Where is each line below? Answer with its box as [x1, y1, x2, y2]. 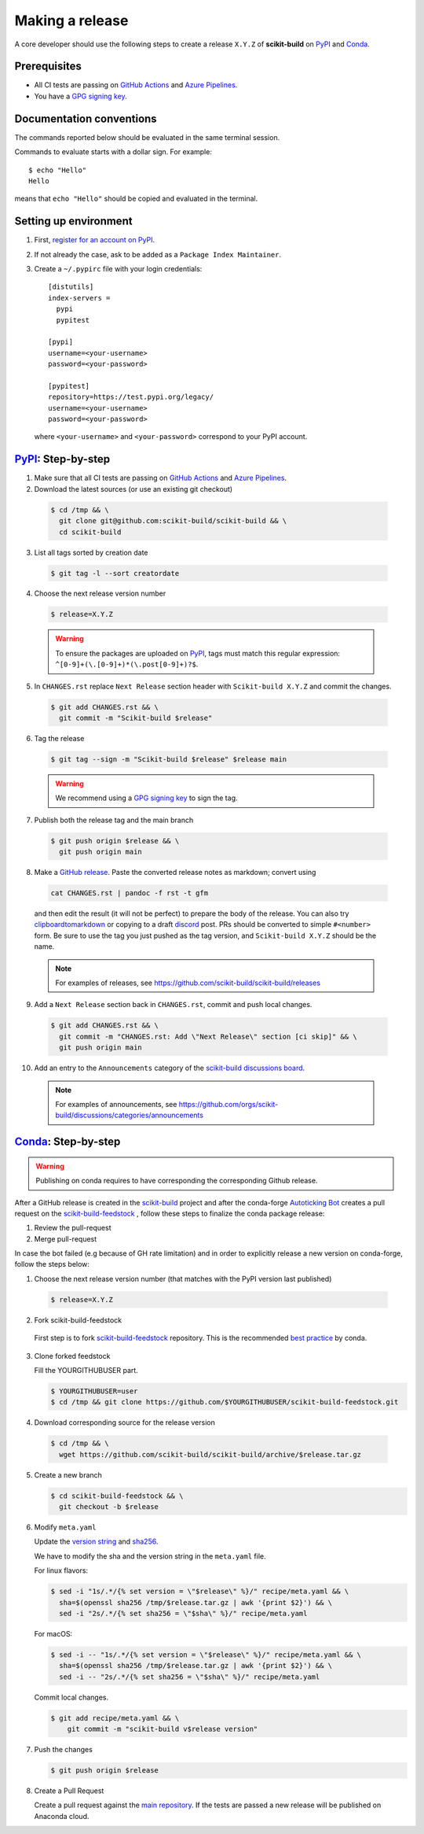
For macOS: [34, 1629, 73, 1638]
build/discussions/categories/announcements [55, 1110, 204, 1120]
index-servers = [48, 293, 111, 302]
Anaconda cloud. [34, 1811, 90, 1821]
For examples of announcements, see [55, 1099, 177, 1109]
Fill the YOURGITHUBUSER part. [34, 1366, 139, 1375]
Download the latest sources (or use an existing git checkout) [34, 484, 233, 493]
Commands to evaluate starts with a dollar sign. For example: [14, 147, 212, 157]
